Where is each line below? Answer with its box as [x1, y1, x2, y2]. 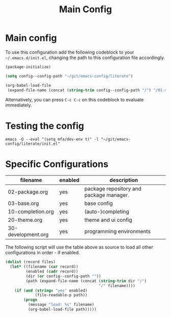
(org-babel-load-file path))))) [27, 307, 97, 312]
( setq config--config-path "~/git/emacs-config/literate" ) [5, 73, 133, 78]
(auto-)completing [84, 208, 129, 215]
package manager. [84, 192, 129, 199]
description [109, 177, 138, 184]
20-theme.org [8, 217, 42, 224]
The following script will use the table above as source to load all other [5, 244, 154, 250]
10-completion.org [8, 208, 54, 215]
